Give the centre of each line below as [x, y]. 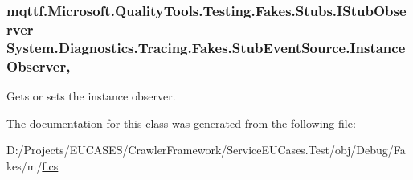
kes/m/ [25, 165]
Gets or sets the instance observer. [91, 95]
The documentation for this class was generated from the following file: [181, 123]
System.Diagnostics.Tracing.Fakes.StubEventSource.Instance [206, 47]
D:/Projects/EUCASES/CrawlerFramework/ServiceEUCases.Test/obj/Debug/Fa [206, 150]
